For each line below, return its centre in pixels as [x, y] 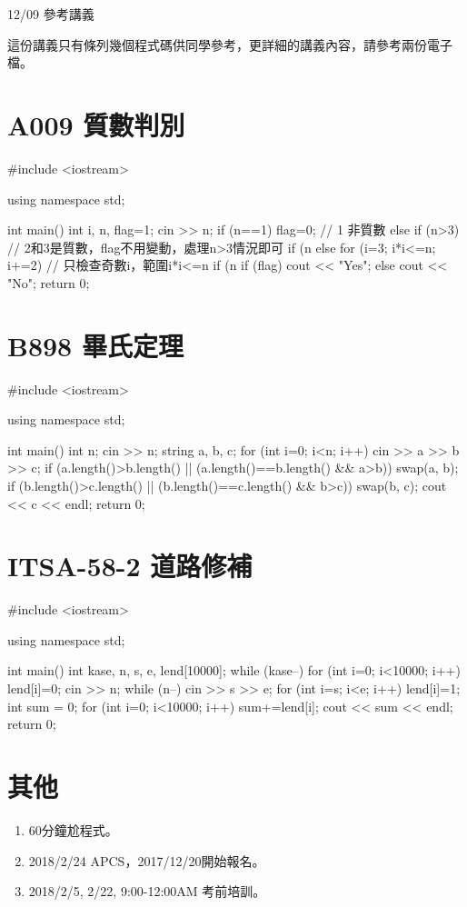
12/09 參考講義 [51, 14]
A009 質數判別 [96, 124]
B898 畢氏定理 [95, 345]
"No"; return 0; [49, 282]
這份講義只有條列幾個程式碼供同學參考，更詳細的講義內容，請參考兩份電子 [230, 44]
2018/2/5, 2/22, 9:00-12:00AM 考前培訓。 [147, 891]
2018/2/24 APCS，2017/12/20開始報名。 [147, 860]
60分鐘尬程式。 [73, 829]
